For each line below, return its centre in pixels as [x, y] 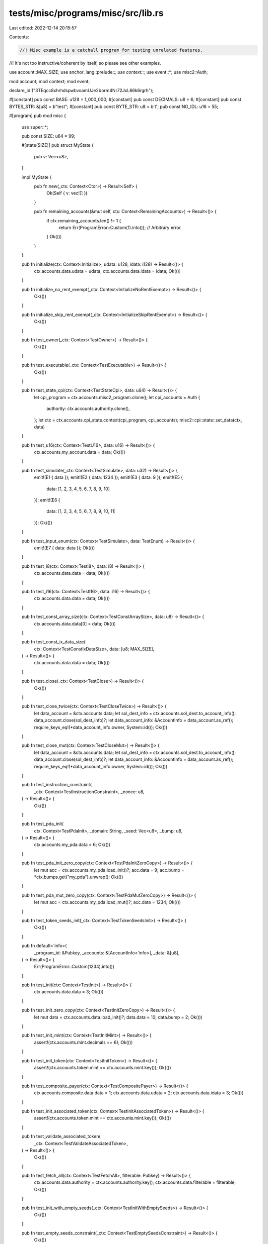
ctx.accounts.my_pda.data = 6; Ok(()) [72, 845]
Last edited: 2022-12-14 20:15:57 [43, 28]
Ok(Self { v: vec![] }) [67, 193]
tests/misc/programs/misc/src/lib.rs [86, 13]
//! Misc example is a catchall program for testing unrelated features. [111, 50]
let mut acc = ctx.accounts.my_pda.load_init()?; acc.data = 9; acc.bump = [109, 870]
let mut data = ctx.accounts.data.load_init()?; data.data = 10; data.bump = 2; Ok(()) [118, 1017]
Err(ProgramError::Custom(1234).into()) [74, 967]
